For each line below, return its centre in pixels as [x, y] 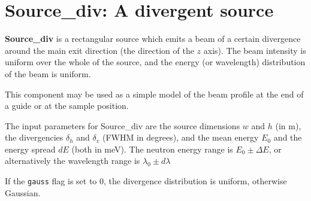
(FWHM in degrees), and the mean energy [180, 137]
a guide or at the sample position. [67, 106]
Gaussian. [23, 192]
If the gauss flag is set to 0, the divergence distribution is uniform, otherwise [146, 181]
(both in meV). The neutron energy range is [152, 149]
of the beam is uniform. [48, 73]
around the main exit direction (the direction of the [99, 50]
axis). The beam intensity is [255, 50]
